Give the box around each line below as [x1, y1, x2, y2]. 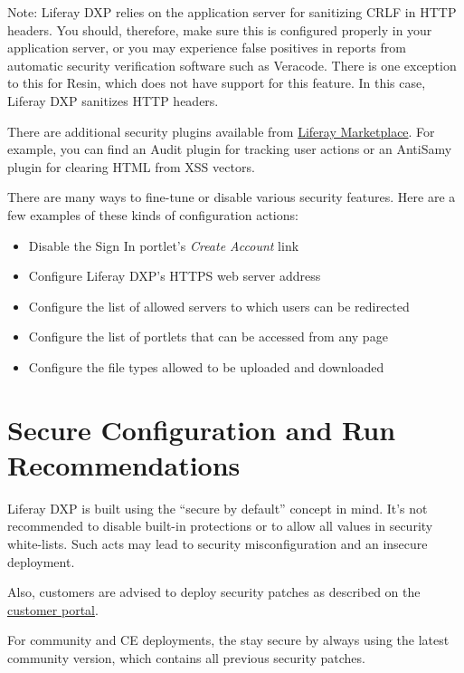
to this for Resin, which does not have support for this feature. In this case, [7, 73, 426, 92]
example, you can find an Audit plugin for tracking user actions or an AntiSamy [7, 139, 452, 159]
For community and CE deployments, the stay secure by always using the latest [7, 630, 450, 649]
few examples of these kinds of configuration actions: [7, 205, 298, 224]
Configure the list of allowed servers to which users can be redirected [28, 296, 410, 315]
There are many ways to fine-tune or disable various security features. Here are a [7, 187, 456, 207]
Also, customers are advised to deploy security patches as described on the [7, 582, 421, 601]
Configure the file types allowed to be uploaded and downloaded [28, 357, 384, 376]
